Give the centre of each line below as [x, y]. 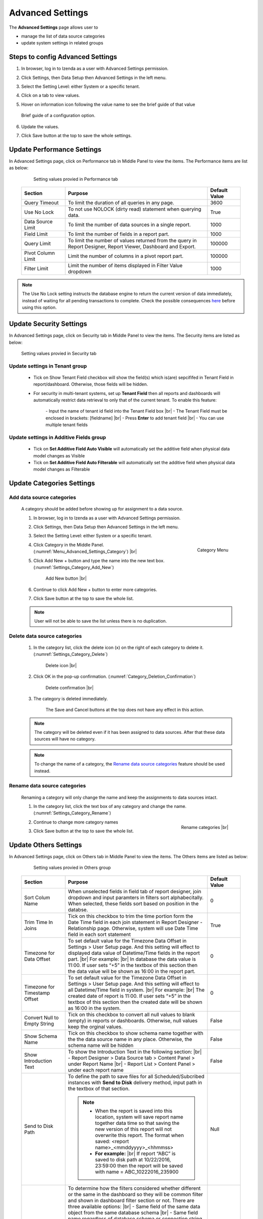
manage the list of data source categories [63, 36]
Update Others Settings [46, 845]
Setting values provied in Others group [72, 867]
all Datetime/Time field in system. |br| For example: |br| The [136, 990]
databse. [78, 909]
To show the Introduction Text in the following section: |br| [135, 1052]
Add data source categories [43, 497]
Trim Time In [38, 922]
